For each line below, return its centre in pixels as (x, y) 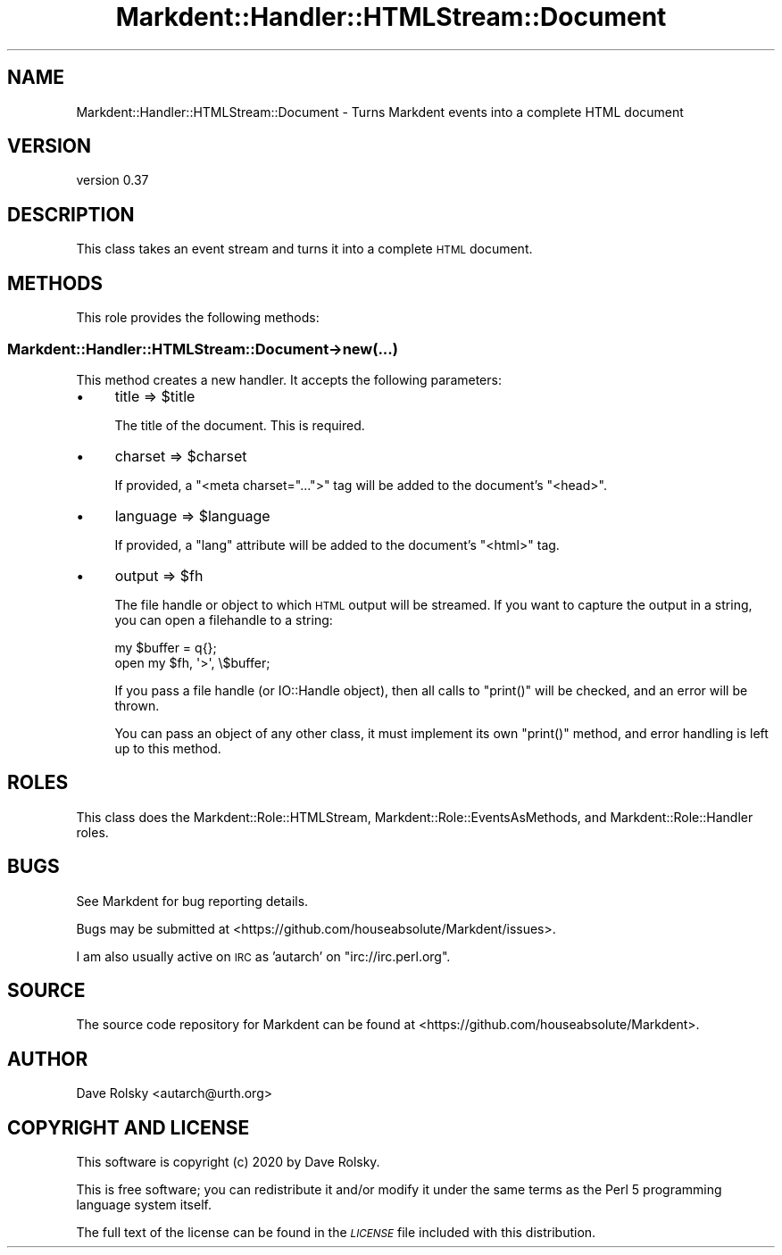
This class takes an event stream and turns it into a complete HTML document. (304, 249)
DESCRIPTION (71, 214)
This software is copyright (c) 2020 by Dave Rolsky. (228, 1162)
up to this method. (168, 748)
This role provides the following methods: (198, 318)
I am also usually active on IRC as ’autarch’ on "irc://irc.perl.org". (263, 956)
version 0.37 (112, 180)
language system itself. (144, 1205)
